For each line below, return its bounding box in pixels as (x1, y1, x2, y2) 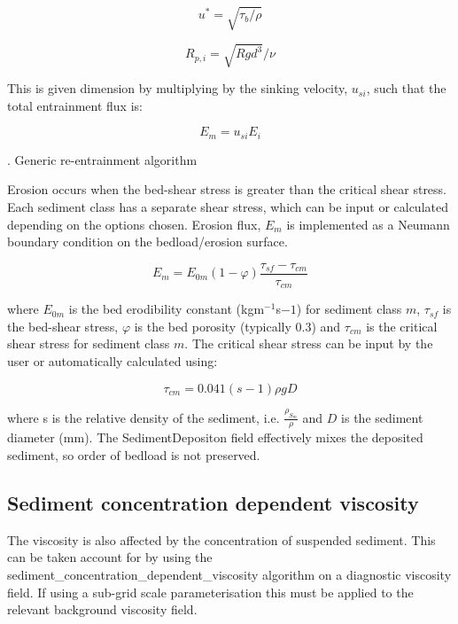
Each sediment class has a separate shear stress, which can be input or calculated (7, 197, 448, 215)
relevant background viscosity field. (7, 600, 198, 619)
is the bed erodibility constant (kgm (68, 300, 265, 318)
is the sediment (341, 408, 423, 426)
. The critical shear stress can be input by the (184, 334, 433, 353)
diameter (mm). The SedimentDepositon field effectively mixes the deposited (7, 428, 423, 447)
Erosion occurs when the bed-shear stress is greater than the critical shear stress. (7, 180, 447, 199)
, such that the (366, 79, 446, 97)
